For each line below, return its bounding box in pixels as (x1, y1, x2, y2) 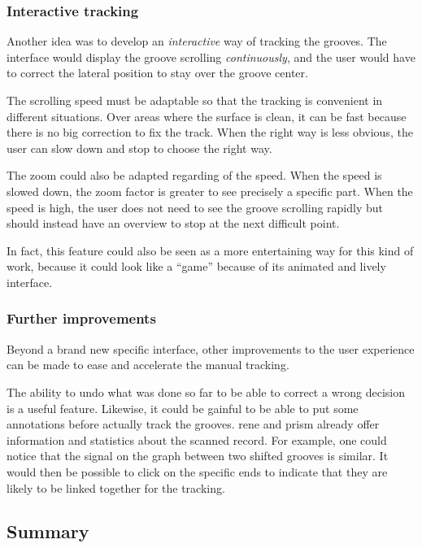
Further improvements (7, 308, 156, 328)
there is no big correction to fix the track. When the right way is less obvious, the (7, 124, 413, 141)
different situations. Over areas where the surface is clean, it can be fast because (7, 107, 407, 124)
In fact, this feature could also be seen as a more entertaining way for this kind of (7, 241, 414, 259)
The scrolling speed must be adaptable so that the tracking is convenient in (7, 92, 383, 108)
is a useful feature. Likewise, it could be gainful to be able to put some (7, 399, 359, 416)
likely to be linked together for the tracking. (7, 479, 225, 496)
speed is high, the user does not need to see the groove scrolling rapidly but (7, 198, 383, 215)
